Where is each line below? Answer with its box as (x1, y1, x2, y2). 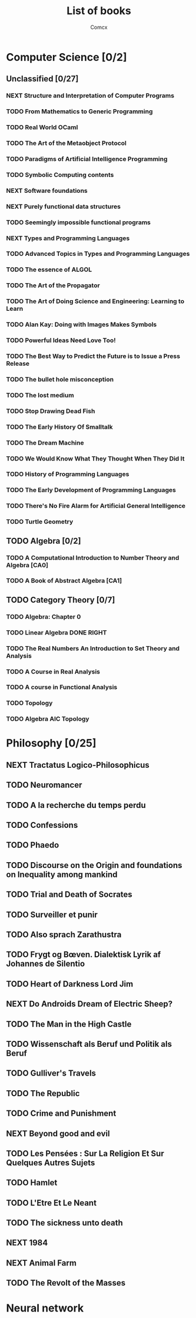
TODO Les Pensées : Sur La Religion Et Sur (6, 1148, 164, 1158)
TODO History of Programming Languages (6, 470, 129, 478)
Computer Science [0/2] (6, 50, 128, 64)
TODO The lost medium (6, 391, 75, 399)
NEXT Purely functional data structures (6, 202, 121, 211)
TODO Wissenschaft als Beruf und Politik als (6, 1039, 172, 1049)
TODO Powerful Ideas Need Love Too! (6, 336, 116, 344)
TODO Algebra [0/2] (6, 535, 81, 546)
